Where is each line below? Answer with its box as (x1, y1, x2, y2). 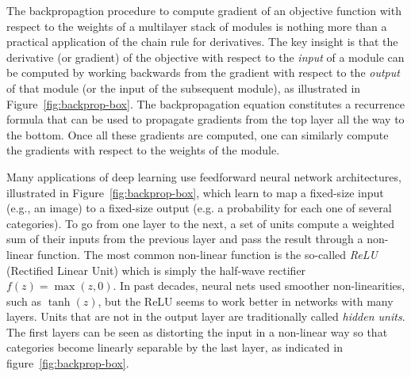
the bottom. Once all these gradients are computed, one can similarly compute (6, 126, 389, 143)
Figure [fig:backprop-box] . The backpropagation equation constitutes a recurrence (6, 95, 405, 112)
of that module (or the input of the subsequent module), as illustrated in (6, 79, 361, 96)
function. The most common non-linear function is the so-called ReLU (36, 246, 378, 262)
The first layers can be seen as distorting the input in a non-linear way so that (6, 323, 388, 340)
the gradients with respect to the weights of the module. (6, 142, 280, 158)
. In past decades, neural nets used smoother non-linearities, (113, 277, 405, 294)
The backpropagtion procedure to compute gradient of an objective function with (6, 2, 401, 18)
